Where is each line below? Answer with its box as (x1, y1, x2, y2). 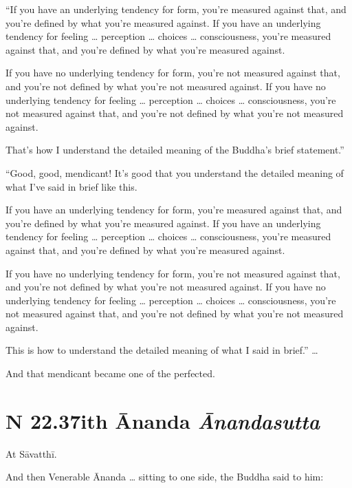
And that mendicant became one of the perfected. (5, 366, 215, 381)
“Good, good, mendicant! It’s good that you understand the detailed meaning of (5, 165, 344, 180)
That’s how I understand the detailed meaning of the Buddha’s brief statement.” (5, 142, 344, 157)
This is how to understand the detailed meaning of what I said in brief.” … (5, 343, 318, 357)
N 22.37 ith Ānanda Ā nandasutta (5, 406, 320, 435)
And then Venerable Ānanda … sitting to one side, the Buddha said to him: (5, 469, 324, 484)
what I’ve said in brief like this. (5, 179, 137, 193)
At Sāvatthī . (5, 446, 57, 460)
